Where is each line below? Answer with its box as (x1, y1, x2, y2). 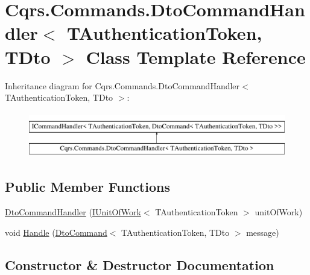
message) (246, 226, 279, 238)
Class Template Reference (86, 44, 306, 69)
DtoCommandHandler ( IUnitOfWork (5, 206, 141, 218)
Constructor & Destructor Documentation (5, 255, 274, 274)
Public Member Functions (5, 177, 170, 196)
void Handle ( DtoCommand (5, 226, 107, 238)
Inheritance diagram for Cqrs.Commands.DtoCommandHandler (5, 79, 240, 92)
